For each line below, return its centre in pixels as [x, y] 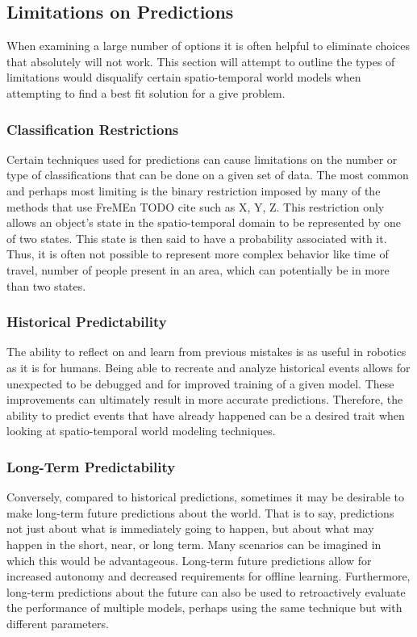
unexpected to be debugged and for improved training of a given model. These [200, 383]
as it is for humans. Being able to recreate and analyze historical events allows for [208, 367]
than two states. [46, 285]
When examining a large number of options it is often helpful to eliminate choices [208, 46]
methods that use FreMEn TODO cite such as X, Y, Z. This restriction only [196, 206]
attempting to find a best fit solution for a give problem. [146, 92]
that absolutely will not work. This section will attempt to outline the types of [201, 61]
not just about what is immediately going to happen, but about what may [190, 528]
